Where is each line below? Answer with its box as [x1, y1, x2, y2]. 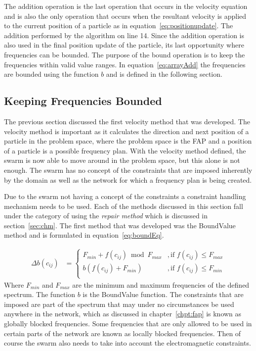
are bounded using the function [4, 69, 99, 79]
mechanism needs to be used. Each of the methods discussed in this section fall [4, 201, 243, 211]
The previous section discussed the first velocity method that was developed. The [4, 116, 250, 126]
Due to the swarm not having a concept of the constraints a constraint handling [4, 191, 246, 201]
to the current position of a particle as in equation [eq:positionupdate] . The [4, 20, 233, 31]
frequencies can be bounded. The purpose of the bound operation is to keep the [4, 49, 245, 59]
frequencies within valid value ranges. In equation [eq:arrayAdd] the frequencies [4, 59, 246, 69]
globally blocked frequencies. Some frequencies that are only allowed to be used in [4, 318, 252, 329]
